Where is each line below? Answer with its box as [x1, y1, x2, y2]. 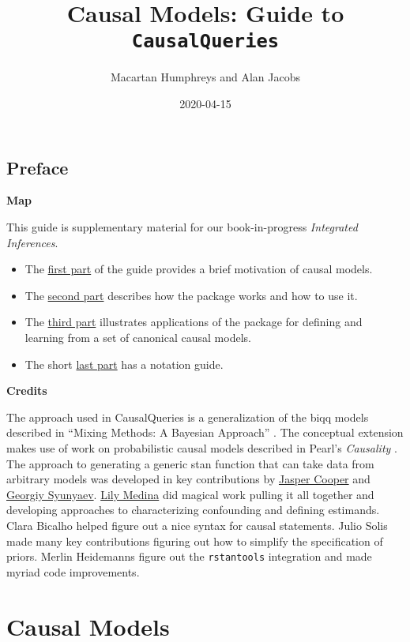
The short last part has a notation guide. [24, 355, 224, 372]
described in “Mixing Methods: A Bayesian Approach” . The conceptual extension [6, 424, 404, 441]
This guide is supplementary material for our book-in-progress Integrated [6, 219, 358, 235]
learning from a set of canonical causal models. [24, 329, 251, 345]
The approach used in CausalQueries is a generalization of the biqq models [6, 408, 369, 425]
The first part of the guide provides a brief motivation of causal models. [24, 261, 373, 277]
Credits [6, 382, 47, 399]
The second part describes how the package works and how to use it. [24, 287, 358, 303]
